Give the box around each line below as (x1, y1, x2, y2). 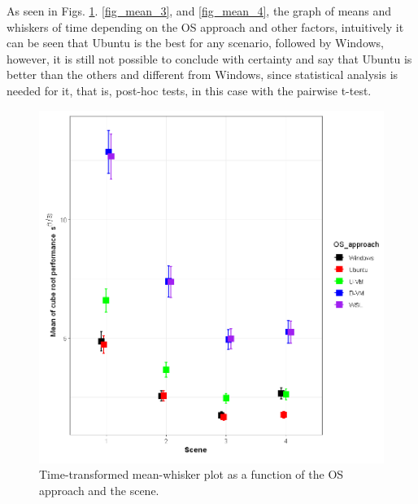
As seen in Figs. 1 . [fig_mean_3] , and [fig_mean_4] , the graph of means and (7, 2, 392, 19)
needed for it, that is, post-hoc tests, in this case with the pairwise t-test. (7, 81, 372, 99)
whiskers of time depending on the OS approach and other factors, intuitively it (7, 18, 404, 35)
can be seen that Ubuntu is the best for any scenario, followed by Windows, (7, 34, 385, 51)
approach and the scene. (39, 481, 159, 498)
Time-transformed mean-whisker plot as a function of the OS (39, 466, 344, 483)
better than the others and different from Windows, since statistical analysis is (7, 66, 398, 83)
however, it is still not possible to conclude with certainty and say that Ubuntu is (7, 50, 412, 67)
